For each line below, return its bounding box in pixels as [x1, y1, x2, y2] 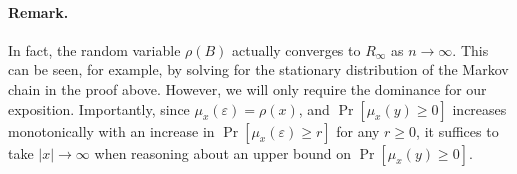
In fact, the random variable [8, 39, 181, 60]
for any [336, 120, 380, 141]
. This [452, 39, 489, 60]
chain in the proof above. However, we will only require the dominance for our [8, 78, 487, 99]
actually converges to [232, 39, 361, 60]
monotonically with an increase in [8, 120, 215, 141]
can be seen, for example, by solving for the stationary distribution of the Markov [8, 59, 509, 80]
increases [452, 98, 507, 119]
